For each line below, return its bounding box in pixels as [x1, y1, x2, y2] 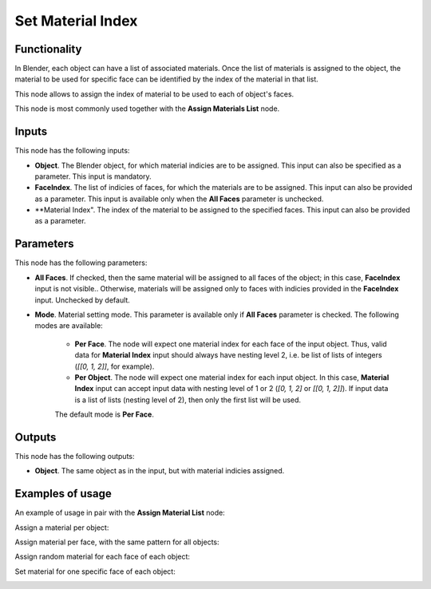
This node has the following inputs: [14, 146, 130, 156]
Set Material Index [14, 12, 138, 30]
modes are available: [34, 321, 103, 330]
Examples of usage [14, 487, 112, 500]
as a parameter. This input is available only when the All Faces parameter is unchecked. [34, 194, 324, 204]
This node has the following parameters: [14, 258, 148, 267]
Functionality [14, 42, 82, 56]
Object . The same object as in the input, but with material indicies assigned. [34, 466, 285, 476]
